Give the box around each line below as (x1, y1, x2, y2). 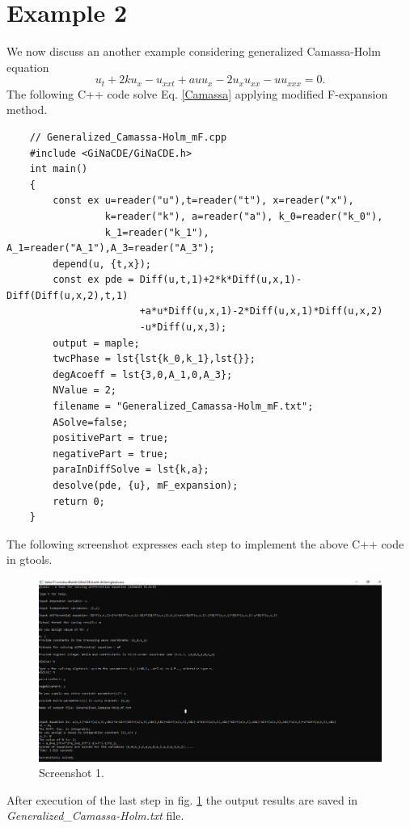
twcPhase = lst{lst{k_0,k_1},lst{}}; (53, 353, 256, 365)
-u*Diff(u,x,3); (139, 322, 227, 334)
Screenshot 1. (39, 764, 105, 781)
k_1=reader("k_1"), (104, 226, 209, 238)
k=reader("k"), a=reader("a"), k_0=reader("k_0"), (104, 210, 383, 222)
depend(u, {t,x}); (53, 258, 151, 270)
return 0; (53, 495, 105, 507)
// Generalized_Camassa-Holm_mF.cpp (29, 131, 227, 143)
